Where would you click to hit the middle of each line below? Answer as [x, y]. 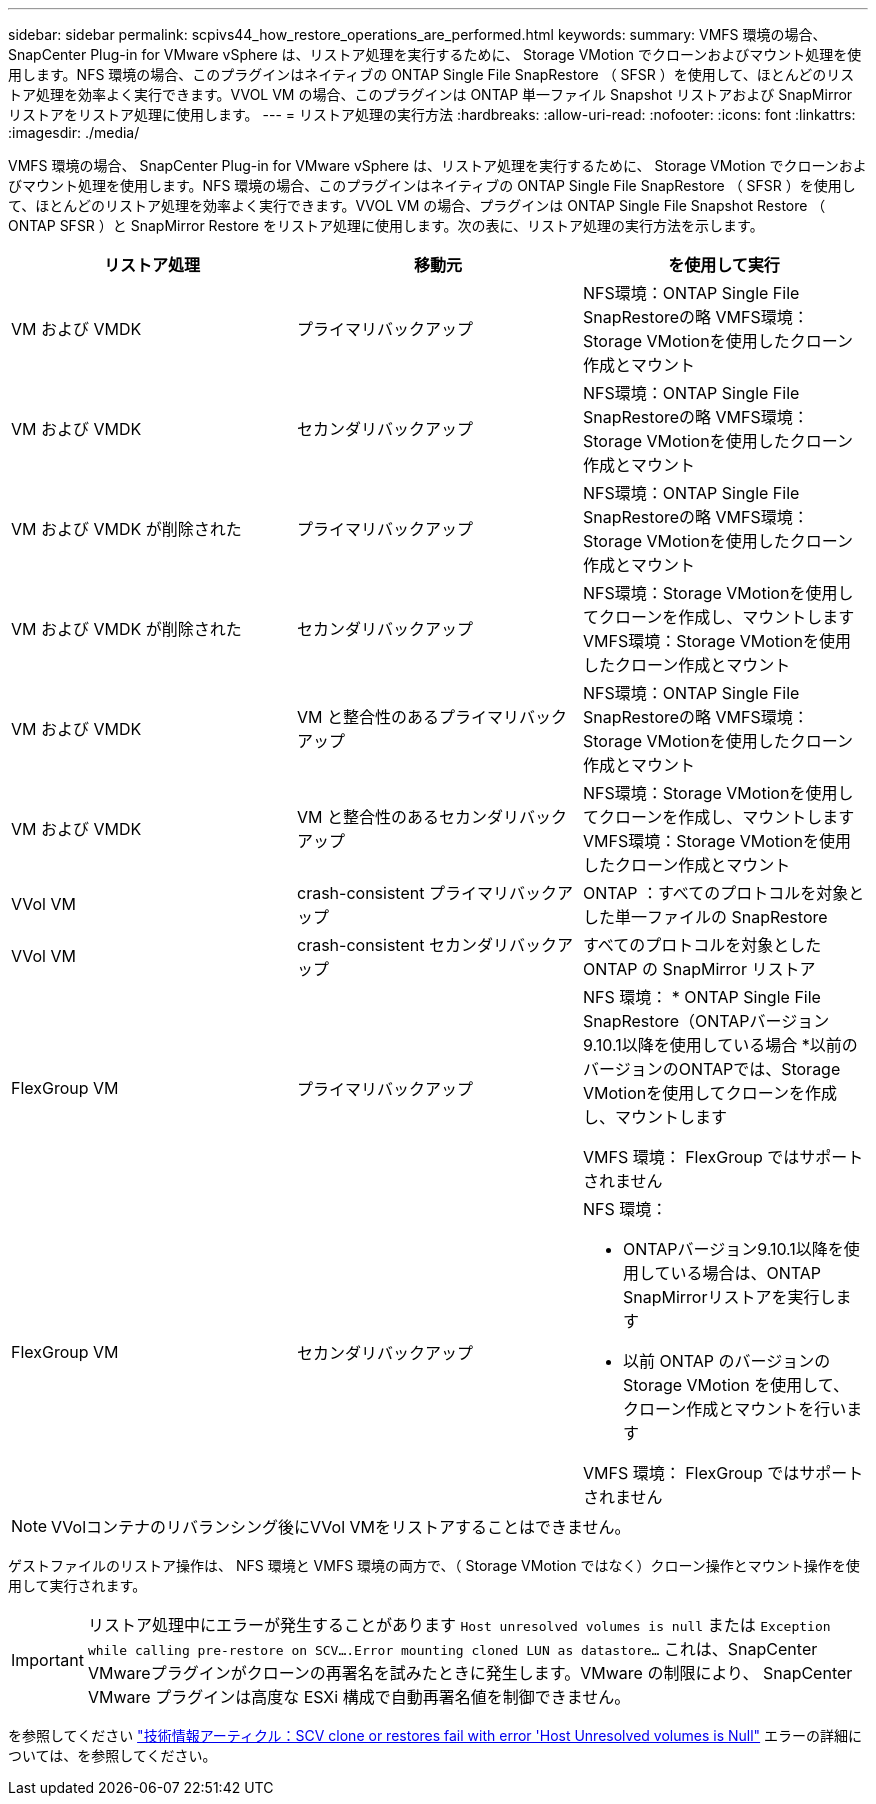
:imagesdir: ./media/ [74, 132]
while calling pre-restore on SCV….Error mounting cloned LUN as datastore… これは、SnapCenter [452, 1649]
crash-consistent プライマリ [402, 893]
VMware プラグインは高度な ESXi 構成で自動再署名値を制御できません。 [359, 1697]
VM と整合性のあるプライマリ [407, 717]
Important [47, 1660]
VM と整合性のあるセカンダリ [407, 817]
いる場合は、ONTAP [746, 1273]
